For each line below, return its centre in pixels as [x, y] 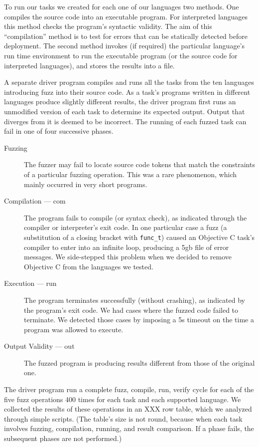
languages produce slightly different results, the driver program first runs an [120, 102]
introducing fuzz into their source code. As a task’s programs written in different [127, 92]
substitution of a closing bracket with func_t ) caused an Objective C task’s [139, 237]
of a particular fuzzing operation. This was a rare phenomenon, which [130, 174]
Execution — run [30, 283]
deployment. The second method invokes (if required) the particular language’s [125, 46]
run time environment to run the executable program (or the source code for [121, 55]
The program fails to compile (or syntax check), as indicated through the [135, 217]
